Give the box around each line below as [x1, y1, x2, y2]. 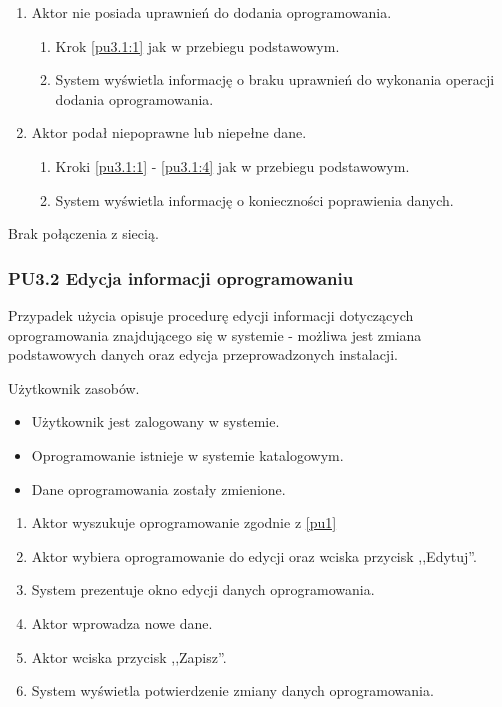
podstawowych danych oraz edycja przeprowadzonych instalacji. [8, 344, 398, 365]
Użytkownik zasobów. [8, 377, 140, 398]
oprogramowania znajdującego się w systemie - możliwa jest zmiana [8, 324, 422, 345]
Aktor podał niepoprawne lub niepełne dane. [31, 122, 307, 143]
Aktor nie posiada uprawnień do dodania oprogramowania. [31, 2, 392, 22]
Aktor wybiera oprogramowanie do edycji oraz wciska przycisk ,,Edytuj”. [31, 545, 477, 566]
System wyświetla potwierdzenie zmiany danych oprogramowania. [31, 680, 434, 701]
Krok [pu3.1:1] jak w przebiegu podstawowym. [55, 35, 340, 56]
